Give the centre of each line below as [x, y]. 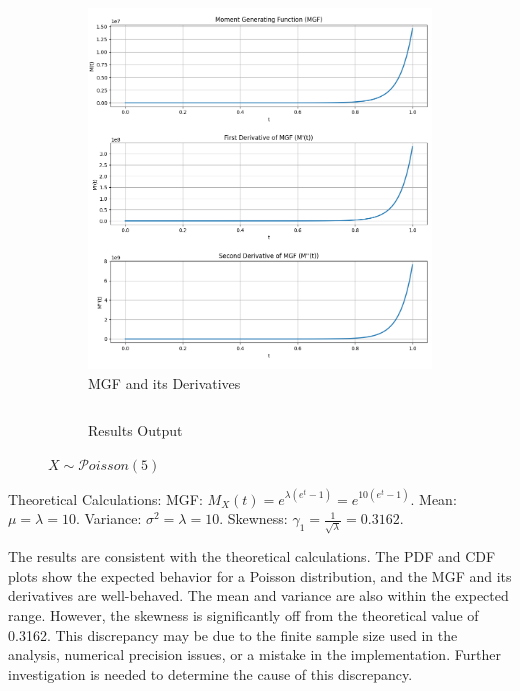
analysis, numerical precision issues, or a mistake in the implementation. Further [254, 654]
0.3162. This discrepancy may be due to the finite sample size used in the [233, 634]
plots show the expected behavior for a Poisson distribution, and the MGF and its [260, 575]
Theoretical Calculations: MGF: [105, 498]
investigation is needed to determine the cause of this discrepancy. [210, 673]
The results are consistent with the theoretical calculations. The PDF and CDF [252, 556]
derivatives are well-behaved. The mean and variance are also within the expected [258, 595]
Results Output [135, 430]
